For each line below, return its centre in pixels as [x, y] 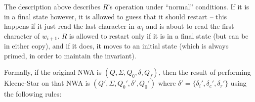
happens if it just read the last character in [69, 26]
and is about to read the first [190, 26]
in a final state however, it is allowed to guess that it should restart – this [115, 16]
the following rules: [33, 94]
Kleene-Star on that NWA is [47, 83]
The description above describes [52, 6]
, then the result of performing [205, 72]
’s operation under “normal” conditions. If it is [178, 6]
